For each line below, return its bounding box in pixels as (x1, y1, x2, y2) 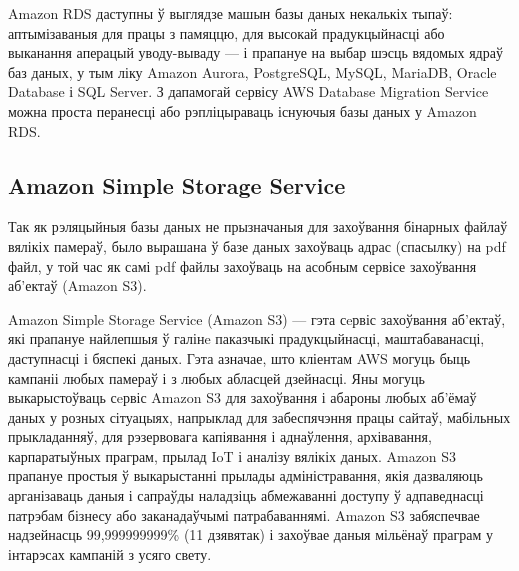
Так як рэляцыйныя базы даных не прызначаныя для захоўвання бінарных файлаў (8, 216, 508, 237)
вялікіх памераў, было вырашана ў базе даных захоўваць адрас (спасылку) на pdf (8, 235, 506, 256)
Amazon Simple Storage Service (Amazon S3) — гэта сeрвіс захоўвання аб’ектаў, (8, 308, 506, 329)
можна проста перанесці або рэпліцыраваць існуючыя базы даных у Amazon (8, 100, 477, 121)
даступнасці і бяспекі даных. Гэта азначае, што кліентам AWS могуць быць (8, 347, 471, 368)
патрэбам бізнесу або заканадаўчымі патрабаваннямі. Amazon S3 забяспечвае (8, 504, 480, 525)
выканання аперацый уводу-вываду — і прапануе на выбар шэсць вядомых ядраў (8, 42, 503, 63)
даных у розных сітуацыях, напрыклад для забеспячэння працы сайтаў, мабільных (8, 406, 511, 427)
